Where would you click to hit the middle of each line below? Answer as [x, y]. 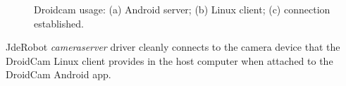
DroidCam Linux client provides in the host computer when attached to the [169, 60]
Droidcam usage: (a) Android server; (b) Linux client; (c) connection [182, 9]
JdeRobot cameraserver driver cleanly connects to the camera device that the [173, 47]
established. [59, 23]
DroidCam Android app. [58, 74]
